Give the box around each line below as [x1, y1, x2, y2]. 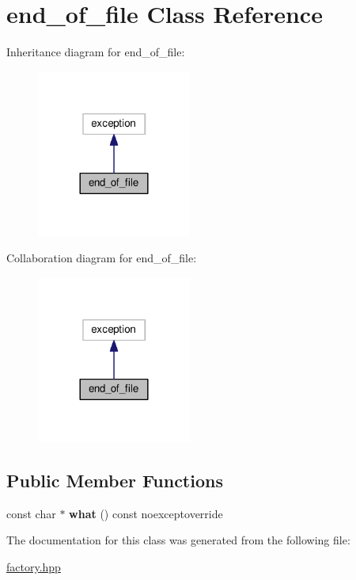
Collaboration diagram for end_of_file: [6, 250, 197, 266]
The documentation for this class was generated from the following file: [6, 532, 350, 548]
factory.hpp [6, 558, 61, 574]
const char [6, 505, 56, 521]
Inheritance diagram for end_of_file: [6, 44, 185, 60]
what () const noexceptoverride [69, 505, 223, 521]
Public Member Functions [6, 467, 223, 492]
